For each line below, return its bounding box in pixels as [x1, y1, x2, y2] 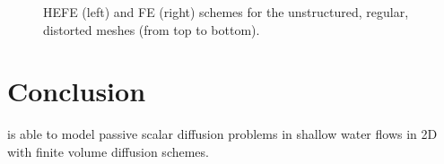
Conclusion [7, 73, 146, 109]
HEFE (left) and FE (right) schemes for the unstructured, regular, [43, 3, 409, 21]
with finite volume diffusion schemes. [7, 142, 209, 160]
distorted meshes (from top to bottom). [43, 20, 260, 39]
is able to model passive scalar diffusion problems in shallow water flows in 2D [7, 125, 438, 143]
